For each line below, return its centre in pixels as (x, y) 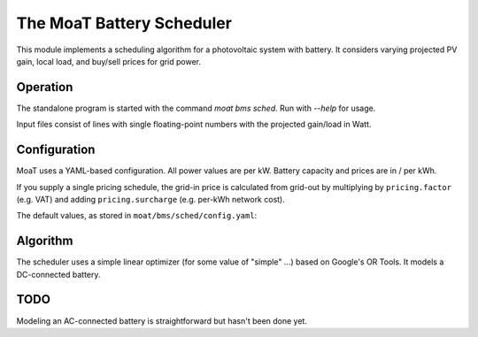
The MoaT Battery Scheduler (124, 23)
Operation (45, 87)
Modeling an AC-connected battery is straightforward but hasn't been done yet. (162, 321)
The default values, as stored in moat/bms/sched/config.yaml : (137, 216)
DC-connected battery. (58, 274)
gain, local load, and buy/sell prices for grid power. (109, 61)
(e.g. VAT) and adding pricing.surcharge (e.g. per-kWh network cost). (150, 199)
